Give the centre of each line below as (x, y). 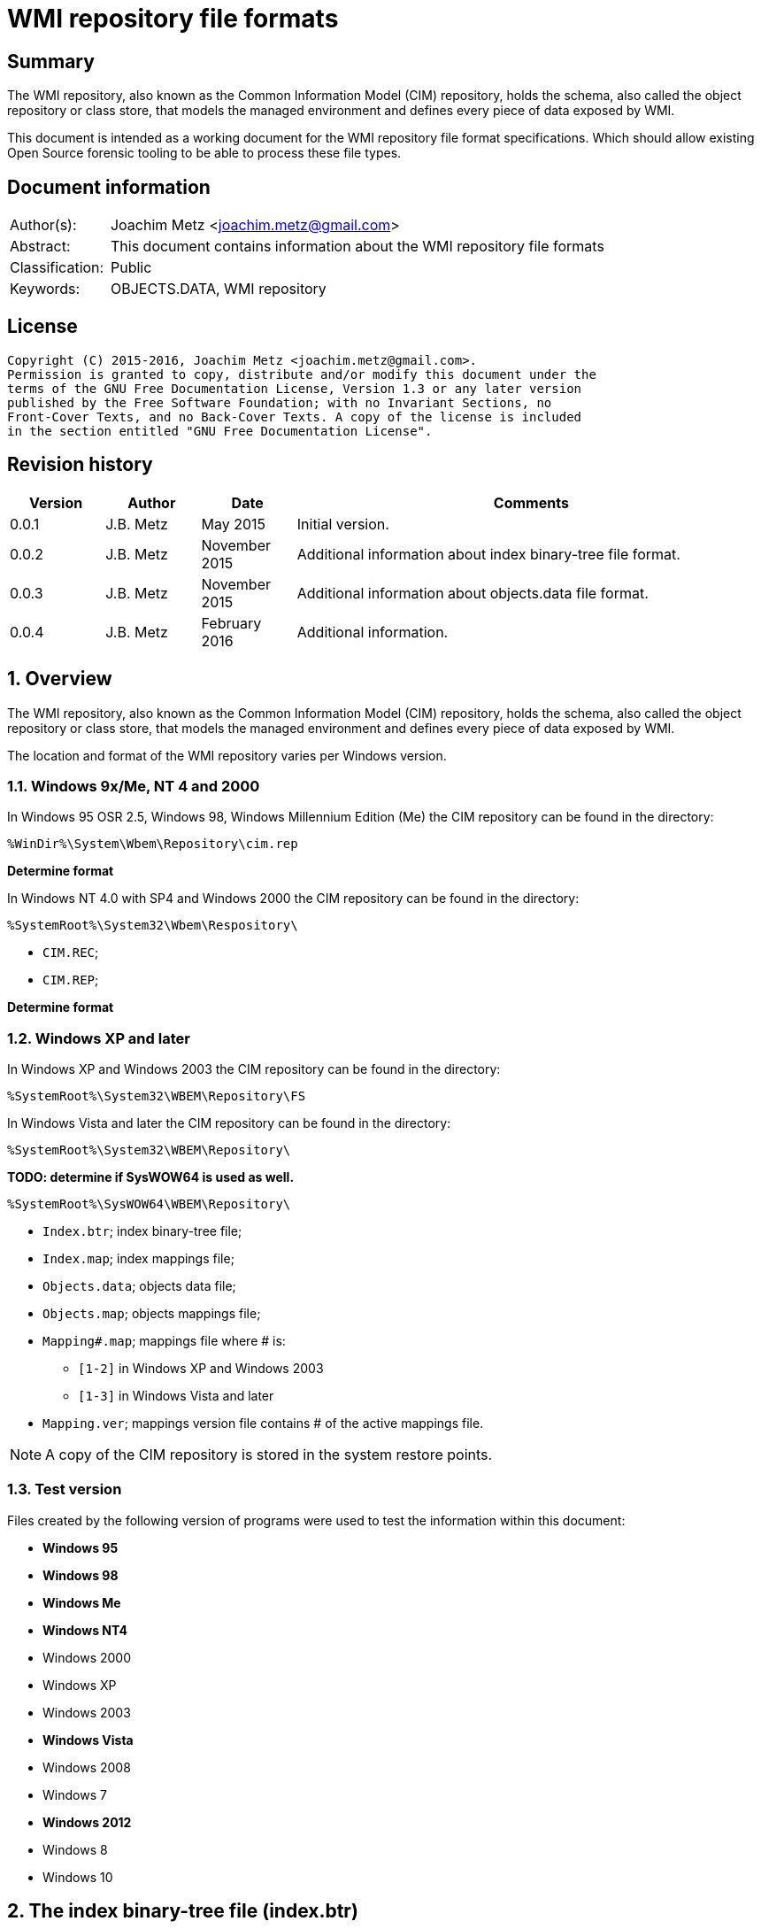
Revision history (80, 465)
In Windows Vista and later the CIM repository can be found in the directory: (229, 1123)
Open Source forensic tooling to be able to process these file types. (204, 153)
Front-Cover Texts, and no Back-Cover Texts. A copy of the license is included (295, 417)
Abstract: (40, 247)
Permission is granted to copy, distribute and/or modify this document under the (302, 374)
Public (131, 268)
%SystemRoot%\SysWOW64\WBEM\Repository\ (149, 1204)
